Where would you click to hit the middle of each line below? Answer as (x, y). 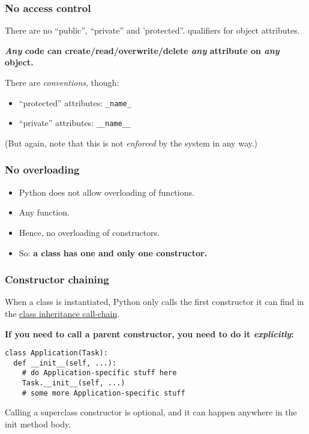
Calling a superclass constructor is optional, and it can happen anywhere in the (151, 412)
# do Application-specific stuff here (99, 373)
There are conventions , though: (62, 82)
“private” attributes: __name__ (75, 123)
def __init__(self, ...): (65, 363)
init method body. (38, 423)
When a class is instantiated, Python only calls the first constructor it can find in (154, 302)
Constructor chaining (57, 279)
